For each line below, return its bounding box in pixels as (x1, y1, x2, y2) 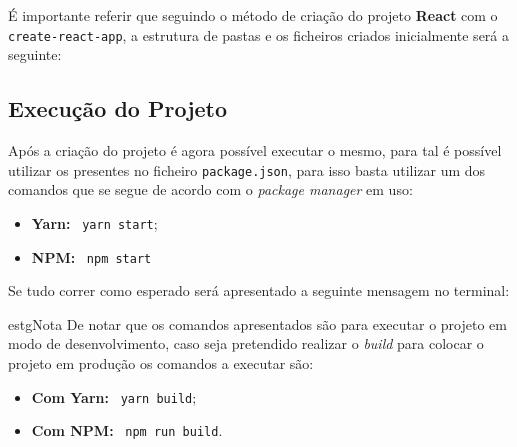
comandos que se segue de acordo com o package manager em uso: (8, 179, 413, 200)
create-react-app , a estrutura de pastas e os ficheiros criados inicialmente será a (8, 24, 510, 45)
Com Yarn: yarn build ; (31, 386, 197, 407)
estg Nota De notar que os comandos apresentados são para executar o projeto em (8, 313, 507, 334)
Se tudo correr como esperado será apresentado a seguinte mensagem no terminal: (8, 280, 510, 301)
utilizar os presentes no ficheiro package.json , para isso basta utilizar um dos (8, 159, 486, 180)
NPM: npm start (31, 246, 152, 267)
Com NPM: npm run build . (31, 420, 223, 441)
